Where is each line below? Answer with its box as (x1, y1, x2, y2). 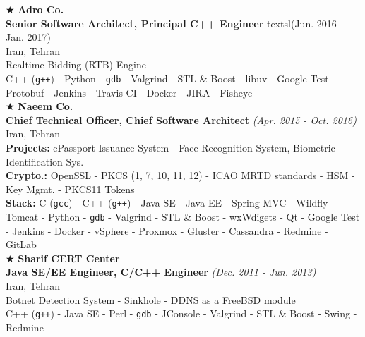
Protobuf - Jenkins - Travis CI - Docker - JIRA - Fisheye (6, 85, 253, 99)
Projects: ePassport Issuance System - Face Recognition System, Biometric (6, 140, 335, 154)
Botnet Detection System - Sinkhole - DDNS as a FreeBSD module (6, 292, 296, 307)
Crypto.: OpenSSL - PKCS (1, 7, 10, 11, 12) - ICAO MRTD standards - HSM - (6, 168, 355, 183)
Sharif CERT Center (18, 250, 120, 265)
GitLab (6, 237, 37, 252)
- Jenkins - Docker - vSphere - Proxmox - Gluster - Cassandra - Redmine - (6, 223, 328, 238)
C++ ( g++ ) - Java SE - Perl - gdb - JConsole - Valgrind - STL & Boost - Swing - (6, 306, 357, 321)
